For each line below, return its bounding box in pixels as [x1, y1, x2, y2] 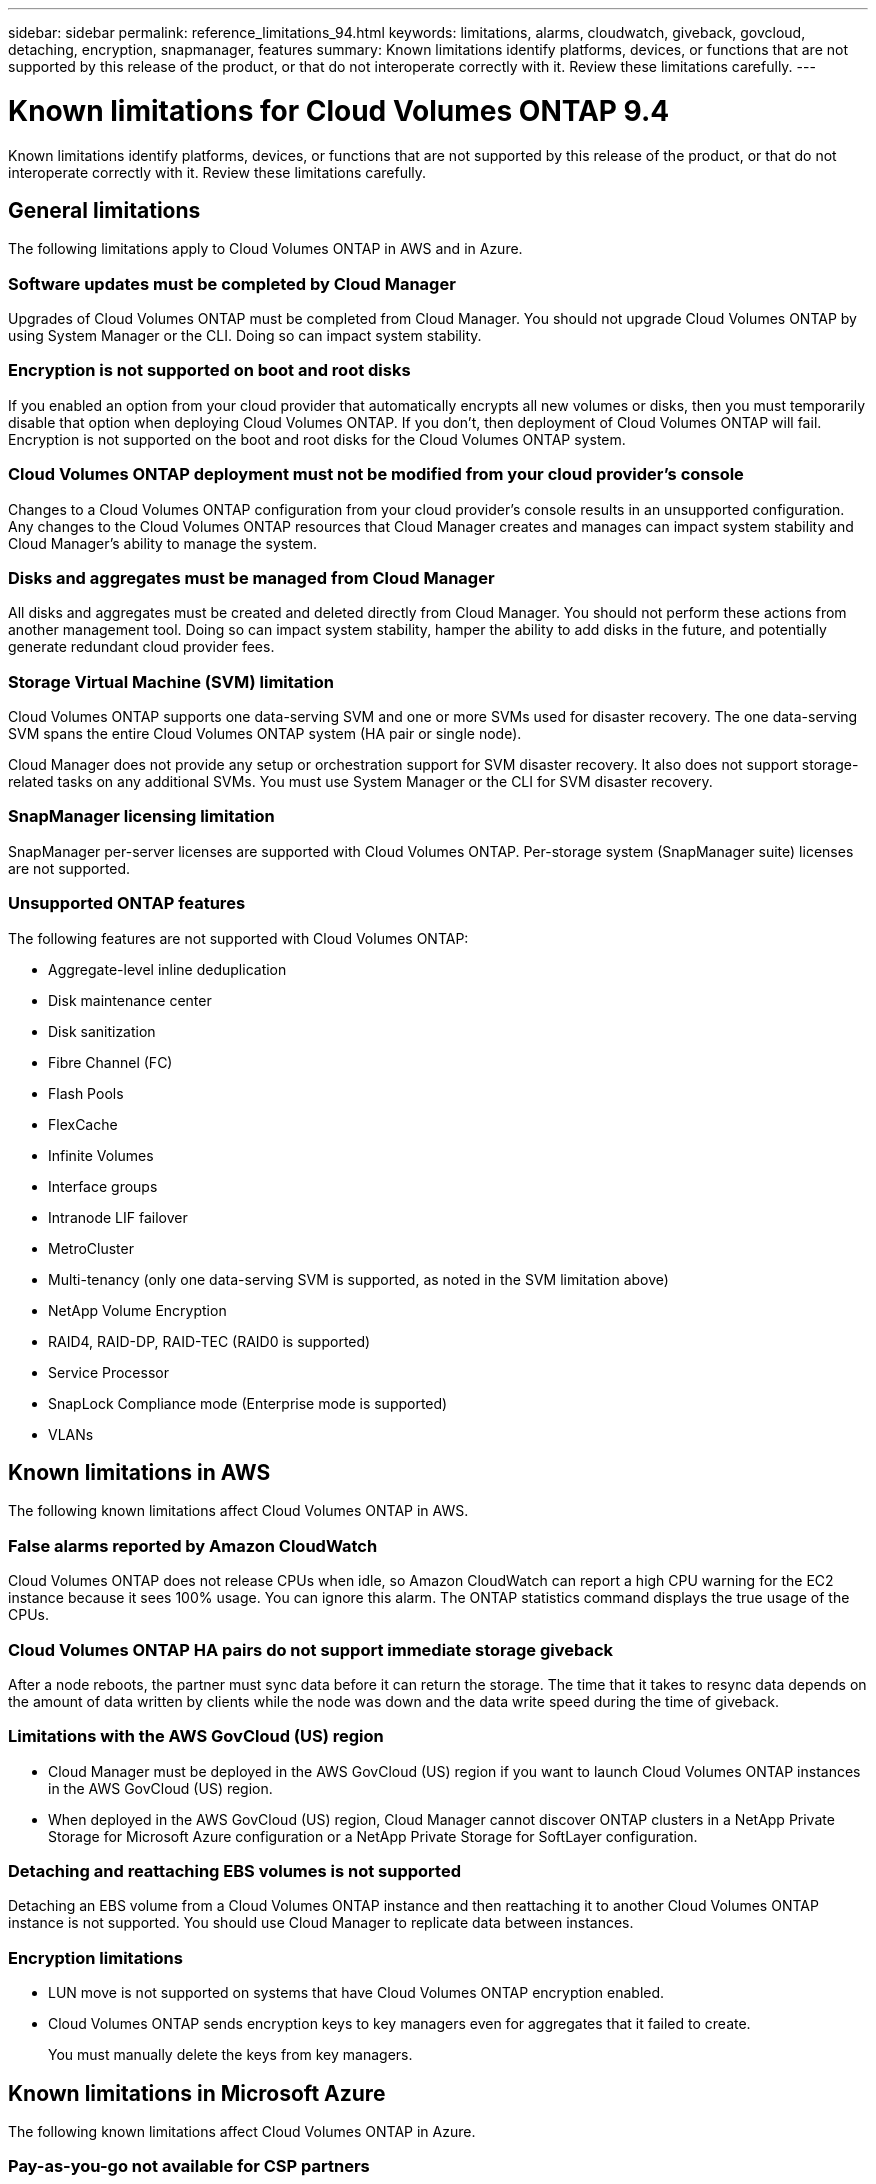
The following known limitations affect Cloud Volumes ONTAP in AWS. [8, 1502, 469, 1520]
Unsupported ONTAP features [8, 893, 246, 914]
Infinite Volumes [48, 1146, 154, 1164]
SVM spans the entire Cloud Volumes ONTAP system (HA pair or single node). [8, 725, 522, 743]
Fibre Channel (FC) [48, 1053, 173, 1071]
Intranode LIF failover [48, 1208, 188, 1226]
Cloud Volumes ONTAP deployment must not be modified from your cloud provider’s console [8, 464, 744, 485]
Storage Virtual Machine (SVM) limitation [8, 671, 334, 692]
